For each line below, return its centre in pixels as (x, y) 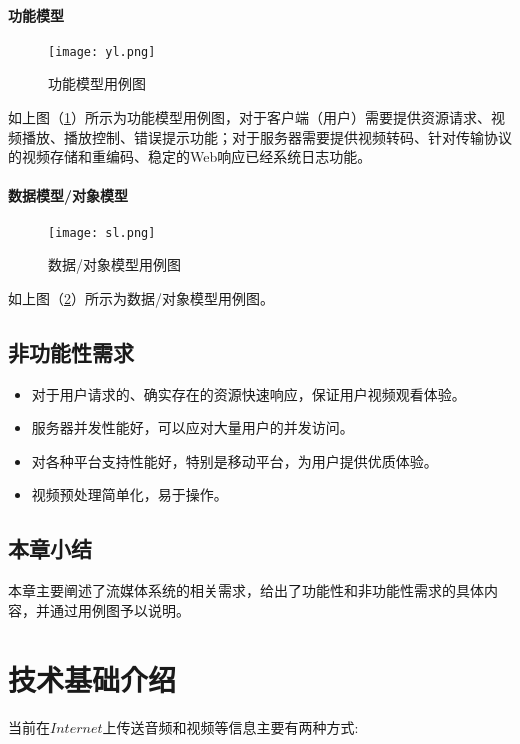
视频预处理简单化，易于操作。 (129, 494)
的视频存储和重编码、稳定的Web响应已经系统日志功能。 (190, 156)
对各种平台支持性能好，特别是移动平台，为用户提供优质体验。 (234, 460)
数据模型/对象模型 (68, 195)
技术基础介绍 (92, 678)
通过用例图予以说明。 (119, 609)
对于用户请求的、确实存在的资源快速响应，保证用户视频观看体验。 (248, 393)
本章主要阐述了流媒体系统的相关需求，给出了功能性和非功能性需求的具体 (246, 590)
